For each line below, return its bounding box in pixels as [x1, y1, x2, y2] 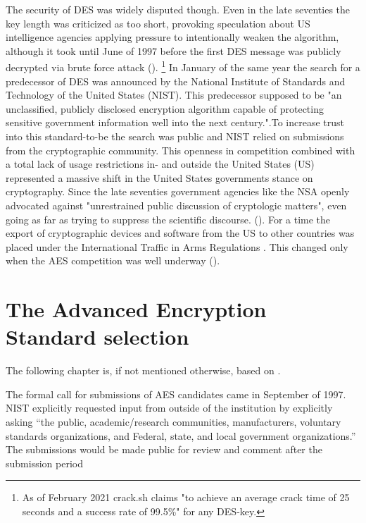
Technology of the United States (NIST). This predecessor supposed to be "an [6, 87, 342, 102]
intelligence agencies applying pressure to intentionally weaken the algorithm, [6, 30, 339, 44]
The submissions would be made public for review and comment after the [6, 442, 322, 457]
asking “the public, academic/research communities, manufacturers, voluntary [6, 414, 341, 429]
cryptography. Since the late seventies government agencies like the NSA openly [6, 184, 350, 199]
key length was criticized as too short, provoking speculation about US [6, 16, 310, 30]
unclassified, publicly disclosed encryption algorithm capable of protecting [6, 101, 324, 116]
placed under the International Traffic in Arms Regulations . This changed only [6, 239, 348, 254]
